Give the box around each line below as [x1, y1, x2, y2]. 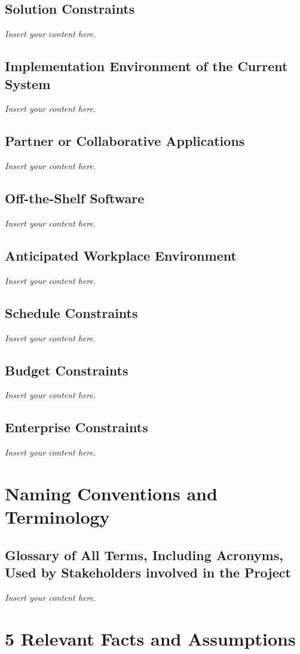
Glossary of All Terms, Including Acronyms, [5, 545, 283, 564]
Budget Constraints [5, 360, 128, 379]
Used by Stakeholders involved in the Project [5, 563, 291, 582]
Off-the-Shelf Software [5, 189, 145, 207]
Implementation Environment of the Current [5, 57, 288, 75]
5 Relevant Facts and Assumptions [5, 626, 296, 650]
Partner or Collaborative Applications [5, 132, 245, 150]
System [5, 74, 51, 93]
